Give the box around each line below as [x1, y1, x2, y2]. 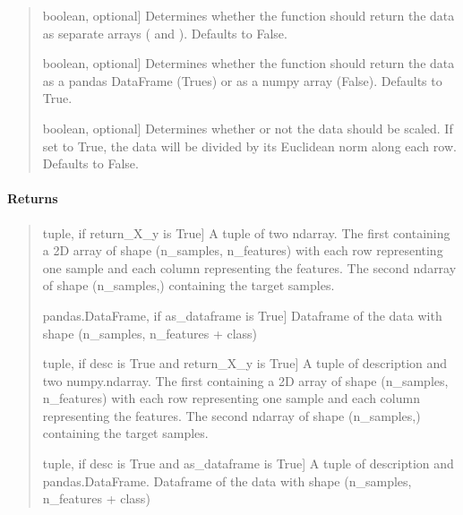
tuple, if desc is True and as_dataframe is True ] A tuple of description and [42, 454, 454, 473]
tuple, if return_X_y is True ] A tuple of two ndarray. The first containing [42, 223, 450, 242]
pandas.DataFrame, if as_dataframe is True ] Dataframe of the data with [42, 305, 442, 324]
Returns [7, 189, 58, 208]
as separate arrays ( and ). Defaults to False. [42, 23, 287, 42]
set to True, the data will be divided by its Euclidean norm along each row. [42, 136, 457, 155]
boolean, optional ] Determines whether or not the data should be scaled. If [42, 118, 453, 137]
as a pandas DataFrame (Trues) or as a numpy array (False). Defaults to [42, 71, 442, 90]
